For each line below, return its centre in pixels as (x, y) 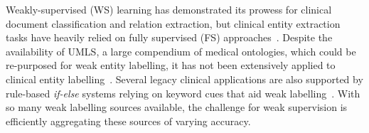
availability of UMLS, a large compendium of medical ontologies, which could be (181, 51)
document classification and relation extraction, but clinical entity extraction (173, 23)
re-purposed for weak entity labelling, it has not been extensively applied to (171, 65)
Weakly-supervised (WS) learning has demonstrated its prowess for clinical (169, 9)
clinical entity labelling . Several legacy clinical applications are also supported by (184, 79)
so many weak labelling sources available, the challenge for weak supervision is (177, 107)
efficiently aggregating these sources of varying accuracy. (128, 121)
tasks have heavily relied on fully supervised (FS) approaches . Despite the (169, 37)
